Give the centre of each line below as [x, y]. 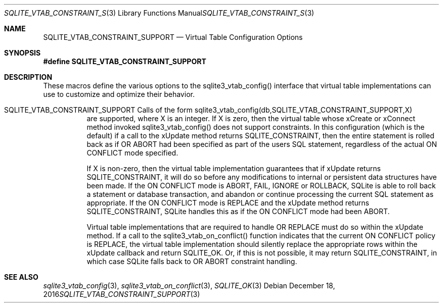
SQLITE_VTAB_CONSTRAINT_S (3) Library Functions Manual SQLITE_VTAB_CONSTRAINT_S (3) [159, 13]
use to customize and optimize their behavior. [119, 94]
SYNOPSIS [23, 53]
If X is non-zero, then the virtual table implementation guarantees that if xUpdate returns [234, 168]
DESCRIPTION [28, 77]
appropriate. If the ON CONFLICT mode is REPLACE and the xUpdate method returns [228, 203]
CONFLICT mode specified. [132, 153]
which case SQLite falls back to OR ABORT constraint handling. [192, 261]
